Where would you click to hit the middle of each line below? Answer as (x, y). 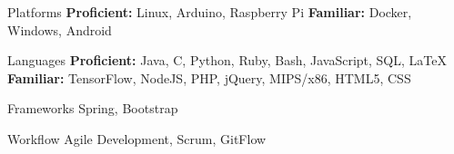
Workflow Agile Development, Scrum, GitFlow (137, 138)
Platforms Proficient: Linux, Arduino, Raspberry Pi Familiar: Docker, (210, 12)
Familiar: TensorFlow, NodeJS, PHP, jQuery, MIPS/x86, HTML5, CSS (209, 77)
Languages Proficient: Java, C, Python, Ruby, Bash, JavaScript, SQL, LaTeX (227, 60)
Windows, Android (60, 29)
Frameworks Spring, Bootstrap (93, 108)
